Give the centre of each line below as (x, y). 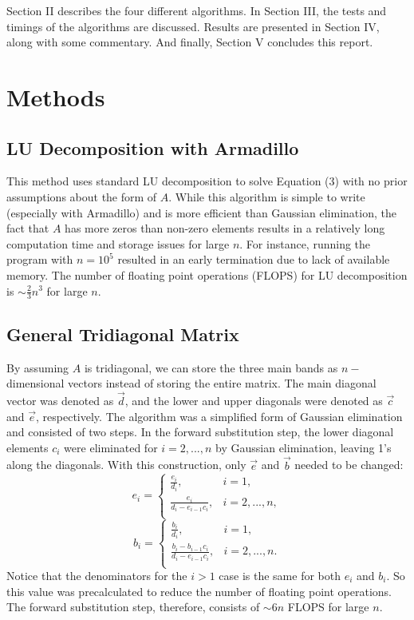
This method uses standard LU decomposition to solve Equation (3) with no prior (207, 181)
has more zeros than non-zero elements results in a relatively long (225, 228)
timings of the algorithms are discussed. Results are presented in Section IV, (193, 26)
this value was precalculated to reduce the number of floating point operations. (199, 591)
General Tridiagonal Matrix (123, 334)
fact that (28, 228)
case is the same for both (280, 576)
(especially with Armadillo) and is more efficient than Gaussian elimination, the (201, 212)
